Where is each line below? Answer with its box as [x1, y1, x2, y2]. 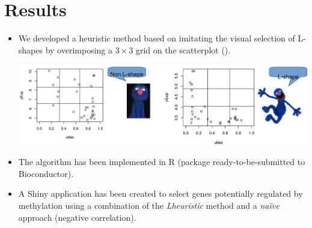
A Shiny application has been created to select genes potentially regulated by [18, 187, 303, 200]
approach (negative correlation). [18, 211, 136, 223]
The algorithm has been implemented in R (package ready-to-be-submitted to [18, 155, 305, 168]
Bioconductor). [18, 167, 74, 179]
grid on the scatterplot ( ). [135, 43, 231, 56]
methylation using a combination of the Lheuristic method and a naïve [18, 199, 280, 211]
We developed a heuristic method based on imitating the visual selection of [18, 32, 295, 44]
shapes [18, 43, 43, 56]
